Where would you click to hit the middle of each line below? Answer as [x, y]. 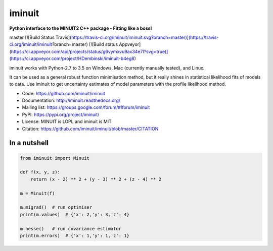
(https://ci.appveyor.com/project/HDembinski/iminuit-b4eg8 [72, 58]
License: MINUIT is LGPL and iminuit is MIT [67, 121]
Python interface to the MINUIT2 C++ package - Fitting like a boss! [81, 28]
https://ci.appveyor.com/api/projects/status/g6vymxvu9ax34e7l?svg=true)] [89, 51]
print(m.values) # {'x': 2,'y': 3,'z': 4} [75, 214]
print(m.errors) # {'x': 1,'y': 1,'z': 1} [75, 235]
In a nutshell [29, 143]
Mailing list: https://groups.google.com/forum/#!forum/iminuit [86, 107]
